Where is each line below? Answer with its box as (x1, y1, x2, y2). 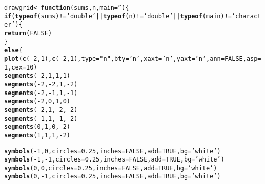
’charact (231, 12, 261, 20)
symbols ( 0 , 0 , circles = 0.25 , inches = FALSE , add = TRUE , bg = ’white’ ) (4, 164, 217, 172)
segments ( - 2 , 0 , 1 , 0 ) (4, 98, 70, 105)
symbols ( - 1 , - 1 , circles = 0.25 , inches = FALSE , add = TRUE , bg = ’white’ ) (4, 156, 225, 164)
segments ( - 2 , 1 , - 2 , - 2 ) (4, 106, 78, 113)
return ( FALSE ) (4, 29, 52, 37)
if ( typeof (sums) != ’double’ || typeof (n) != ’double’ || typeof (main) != (4, 12, 232, 20)
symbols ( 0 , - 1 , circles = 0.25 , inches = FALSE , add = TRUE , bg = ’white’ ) (4, 173, 221, 180)
